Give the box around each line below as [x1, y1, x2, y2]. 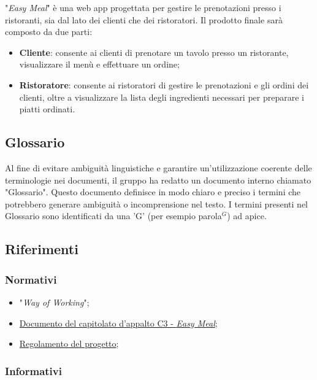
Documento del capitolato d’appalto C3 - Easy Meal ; [19, 316, 218, 329]
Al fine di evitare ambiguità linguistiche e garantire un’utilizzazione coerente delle [5, 161, 312, 174]
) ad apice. [227, 209, 267, 222]
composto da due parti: [5, 25, 93, 38]
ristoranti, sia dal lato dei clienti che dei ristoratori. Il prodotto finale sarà [5, 13, 283, 26]
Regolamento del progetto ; [19, 337, 119, 350]
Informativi [5, 363, 62, 378]
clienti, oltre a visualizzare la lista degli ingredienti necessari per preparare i [19, 90, 304, 103]
